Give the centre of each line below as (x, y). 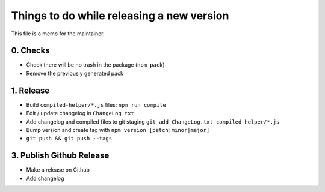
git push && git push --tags (69, 139)
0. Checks (31, 51)
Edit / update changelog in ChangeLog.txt (80, 113)
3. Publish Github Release (60, 156)
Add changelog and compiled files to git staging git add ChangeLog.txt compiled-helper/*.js (153, 121)
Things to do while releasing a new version (120, 16)
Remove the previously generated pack (75, 73)
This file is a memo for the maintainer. (58, 34)
